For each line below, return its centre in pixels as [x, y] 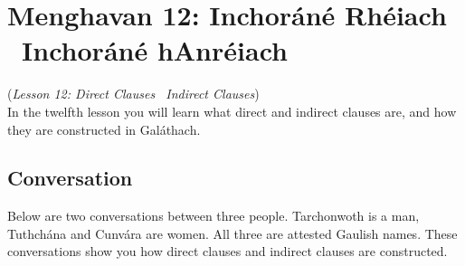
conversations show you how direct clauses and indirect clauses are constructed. [228, 251]
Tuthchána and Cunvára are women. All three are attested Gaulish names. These [232, 233]
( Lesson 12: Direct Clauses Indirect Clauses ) [133, 94]
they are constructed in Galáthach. [104, 129]
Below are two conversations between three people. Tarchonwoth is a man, [214, 216]
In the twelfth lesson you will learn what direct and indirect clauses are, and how [232, 111]
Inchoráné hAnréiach [155, 50]
